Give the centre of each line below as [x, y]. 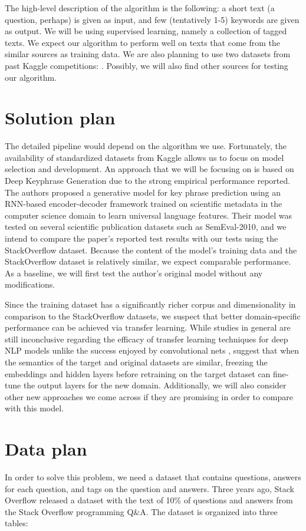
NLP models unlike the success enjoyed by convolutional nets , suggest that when [152, 350]
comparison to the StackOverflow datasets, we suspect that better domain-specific [153, 316]
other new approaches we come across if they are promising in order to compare [149, 396]
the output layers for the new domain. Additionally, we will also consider [155, 385]
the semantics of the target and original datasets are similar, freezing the [136, 362]
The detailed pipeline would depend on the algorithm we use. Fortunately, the [146, 146]
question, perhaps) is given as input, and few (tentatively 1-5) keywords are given [152, 19]
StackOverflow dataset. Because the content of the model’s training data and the [151, 250]
